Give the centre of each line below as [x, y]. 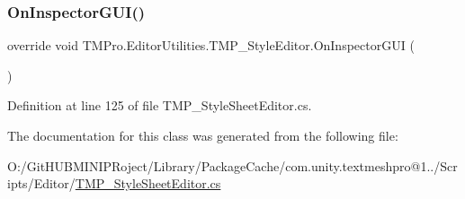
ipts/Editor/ [41, 183]
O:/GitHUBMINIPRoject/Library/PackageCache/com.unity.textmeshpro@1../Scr [232, 165]
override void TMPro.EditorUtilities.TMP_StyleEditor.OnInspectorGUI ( [211, 45]
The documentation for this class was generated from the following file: [203, 135]
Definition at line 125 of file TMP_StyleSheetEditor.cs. [160, 105]
